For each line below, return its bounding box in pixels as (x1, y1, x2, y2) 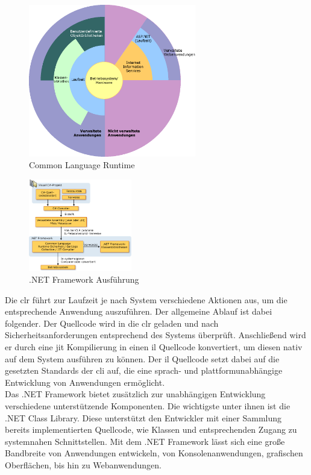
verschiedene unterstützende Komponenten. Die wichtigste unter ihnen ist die (5, 400, 291, 412)
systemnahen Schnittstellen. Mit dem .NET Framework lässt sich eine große (5, 435, 285, 447)
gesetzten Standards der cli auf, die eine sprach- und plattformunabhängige (5, 364, 283, 377)
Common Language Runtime (29, 159, 135, 171)
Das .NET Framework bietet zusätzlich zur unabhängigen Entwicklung (5, 388, 266, 400)
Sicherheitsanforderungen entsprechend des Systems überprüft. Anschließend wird (5, 329, 306, 341)
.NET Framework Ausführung (29, 273, 139, 286)
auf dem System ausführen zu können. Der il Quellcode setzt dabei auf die (5, 352, 280, 365)
